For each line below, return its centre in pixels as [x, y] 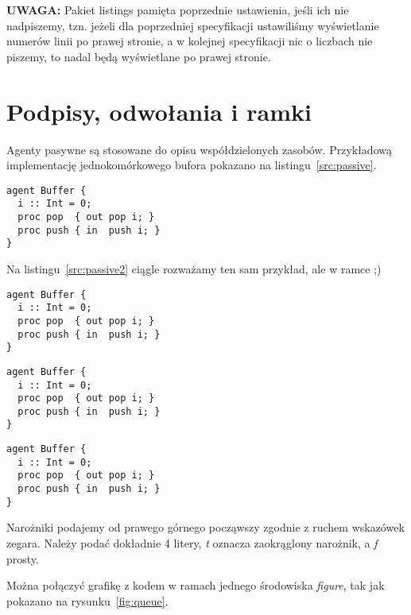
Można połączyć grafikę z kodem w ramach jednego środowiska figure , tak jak [196, 585]
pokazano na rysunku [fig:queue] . [87, 600]
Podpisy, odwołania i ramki [159, 111]
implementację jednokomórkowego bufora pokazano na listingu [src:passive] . [192, 165]
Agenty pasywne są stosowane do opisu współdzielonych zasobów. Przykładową [199, 149]
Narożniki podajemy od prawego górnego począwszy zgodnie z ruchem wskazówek [205, 527]
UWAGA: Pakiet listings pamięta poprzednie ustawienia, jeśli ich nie [178, 10]
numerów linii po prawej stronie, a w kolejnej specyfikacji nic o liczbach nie [190, 41]
